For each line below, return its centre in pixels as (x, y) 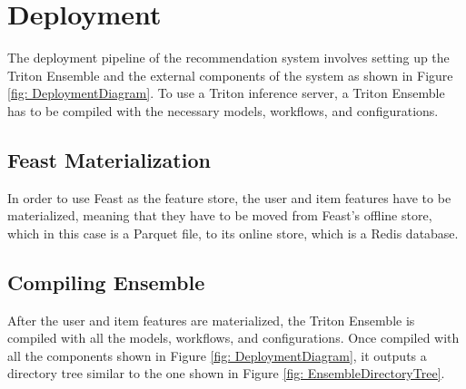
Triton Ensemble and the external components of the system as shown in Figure (230, 75)
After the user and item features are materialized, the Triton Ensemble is (211, 320)
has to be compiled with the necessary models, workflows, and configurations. (223, 110)
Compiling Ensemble (106, 282)
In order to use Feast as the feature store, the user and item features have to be (229, 197)
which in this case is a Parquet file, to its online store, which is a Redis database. (233, 233)
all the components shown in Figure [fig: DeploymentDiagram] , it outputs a (217, 355)
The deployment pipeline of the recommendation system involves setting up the (228, 58)
